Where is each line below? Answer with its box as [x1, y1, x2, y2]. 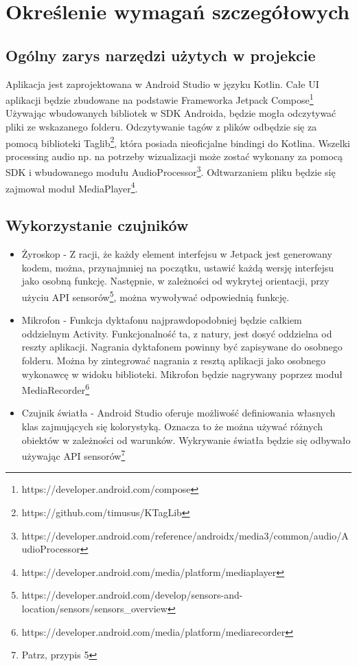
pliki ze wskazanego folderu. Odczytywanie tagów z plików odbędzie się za [5, 120, 317, 134]
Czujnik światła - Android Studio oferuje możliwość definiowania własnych [21, 406, 336, 420]
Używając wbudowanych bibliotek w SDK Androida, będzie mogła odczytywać [5, 106, 336, 120]
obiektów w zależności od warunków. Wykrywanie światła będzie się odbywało [21, 432, 351, 447]
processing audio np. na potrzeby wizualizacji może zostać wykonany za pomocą [5, 148, 343, 163]
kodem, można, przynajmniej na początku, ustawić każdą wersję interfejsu [21, 260, 334, 274]
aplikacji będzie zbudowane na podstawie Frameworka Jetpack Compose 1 [5, 91, 314, 107]
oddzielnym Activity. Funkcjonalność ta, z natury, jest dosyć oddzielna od [21, 326, 332, 340]
